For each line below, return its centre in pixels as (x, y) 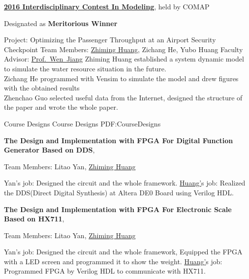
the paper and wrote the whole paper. (61, 107)
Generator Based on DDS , (49, 150)
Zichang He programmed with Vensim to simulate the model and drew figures (121, 78)
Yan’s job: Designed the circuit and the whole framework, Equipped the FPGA (123, 252)
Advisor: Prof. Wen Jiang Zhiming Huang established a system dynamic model (124, 59)
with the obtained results (42, 88)
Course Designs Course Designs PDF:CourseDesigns (82, 123)
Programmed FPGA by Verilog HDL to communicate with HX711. (105, 271)
